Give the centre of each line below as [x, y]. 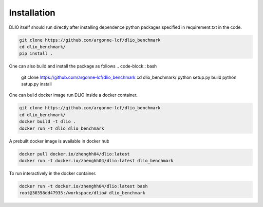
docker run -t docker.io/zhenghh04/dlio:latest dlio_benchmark [96, 161]
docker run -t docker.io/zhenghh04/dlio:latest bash [84, 186]
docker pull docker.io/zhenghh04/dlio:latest [75, 154]
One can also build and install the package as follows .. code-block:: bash [83, 66]
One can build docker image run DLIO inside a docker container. [73, 95]
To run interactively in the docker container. [53, 173]
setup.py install [37, 84]
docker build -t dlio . [48, 122]
